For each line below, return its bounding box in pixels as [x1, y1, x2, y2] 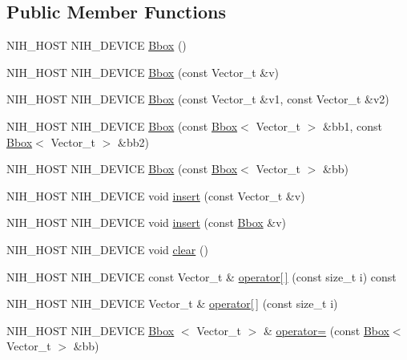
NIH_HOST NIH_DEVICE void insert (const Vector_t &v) [6, 187, 305, 204]
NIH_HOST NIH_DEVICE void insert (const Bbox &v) [6, 214, 287, 231]
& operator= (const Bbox [263, 322, 389, 338]
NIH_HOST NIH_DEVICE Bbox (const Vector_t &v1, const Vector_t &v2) [6, 91, 389, 107]
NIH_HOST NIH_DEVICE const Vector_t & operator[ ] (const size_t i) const [6, 268, 397, 285]
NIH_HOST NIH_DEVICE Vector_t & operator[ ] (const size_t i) [6, 295, 338, 312]
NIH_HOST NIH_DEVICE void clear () [6, 241, 208, 257]
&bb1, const [323, 117, 383, 134]
